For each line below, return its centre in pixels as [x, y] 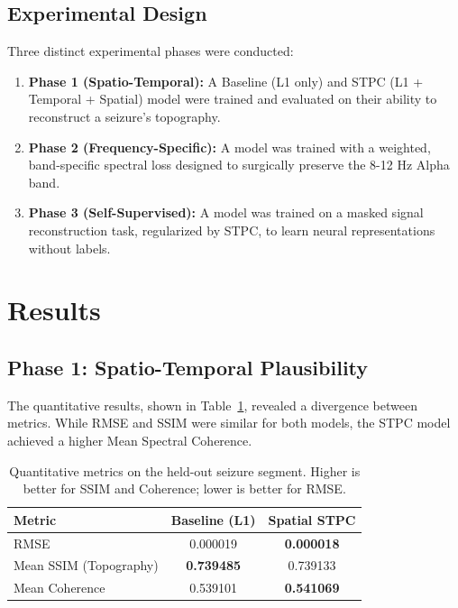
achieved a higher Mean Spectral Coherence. [130, 440]
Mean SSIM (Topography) [86, 565]
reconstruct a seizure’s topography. [124, 116]
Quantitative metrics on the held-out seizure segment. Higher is [185, 470]
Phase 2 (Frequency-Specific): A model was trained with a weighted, [229, 147]
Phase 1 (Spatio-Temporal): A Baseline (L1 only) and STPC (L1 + [226, 81]
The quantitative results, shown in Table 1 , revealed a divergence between [212, 405]
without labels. [69, 248]
